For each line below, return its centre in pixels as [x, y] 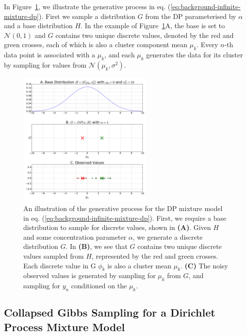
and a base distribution [38, 26]
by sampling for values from [45, 64]
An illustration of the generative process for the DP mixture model [123, 208]
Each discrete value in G [60, 265]
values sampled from [54, 256]
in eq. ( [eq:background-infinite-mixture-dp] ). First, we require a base [125, 218]
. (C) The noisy [204, 265]
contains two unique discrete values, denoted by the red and [145, 35]
